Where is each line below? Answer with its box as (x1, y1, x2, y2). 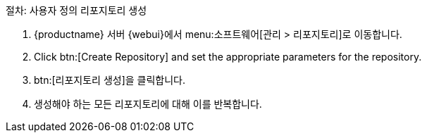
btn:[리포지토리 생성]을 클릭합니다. (34, 74, 186, 86)
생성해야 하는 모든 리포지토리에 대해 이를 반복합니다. (34, 98, 262, 110)
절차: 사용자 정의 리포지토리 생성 (6, 4, 147, 16)
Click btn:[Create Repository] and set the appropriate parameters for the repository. (34, 51, 422, 63)
